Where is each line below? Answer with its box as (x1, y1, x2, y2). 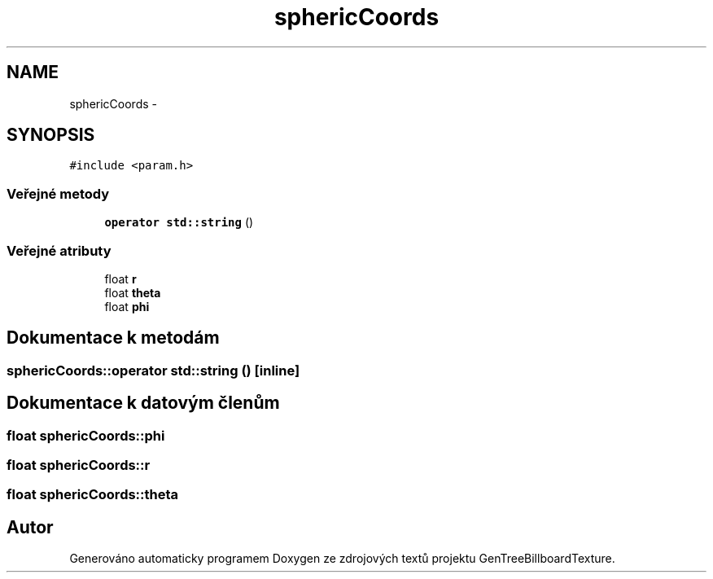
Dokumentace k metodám (7, 327, 220, 349)
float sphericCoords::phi (7, 427, 165, 444)
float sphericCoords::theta (7, 486, 179, 503)
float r (104, 271, 137, 286)
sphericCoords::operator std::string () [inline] (7, 362, 300, 379)
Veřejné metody (7, 185, 110, 202)
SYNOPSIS (7, 125, 95, 146)
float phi (104, 299, 150, 314)
